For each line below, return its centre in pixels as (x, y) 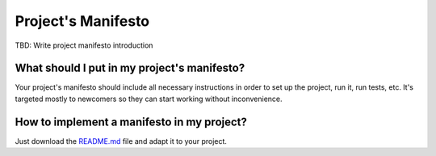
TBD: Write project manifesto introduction (84, 45)
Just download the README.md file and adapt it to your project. (121, 141)
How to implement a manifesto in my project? (131, 122)
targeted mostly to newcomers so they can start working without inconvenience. (149, 99)
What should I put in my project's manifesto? (130, 68)
